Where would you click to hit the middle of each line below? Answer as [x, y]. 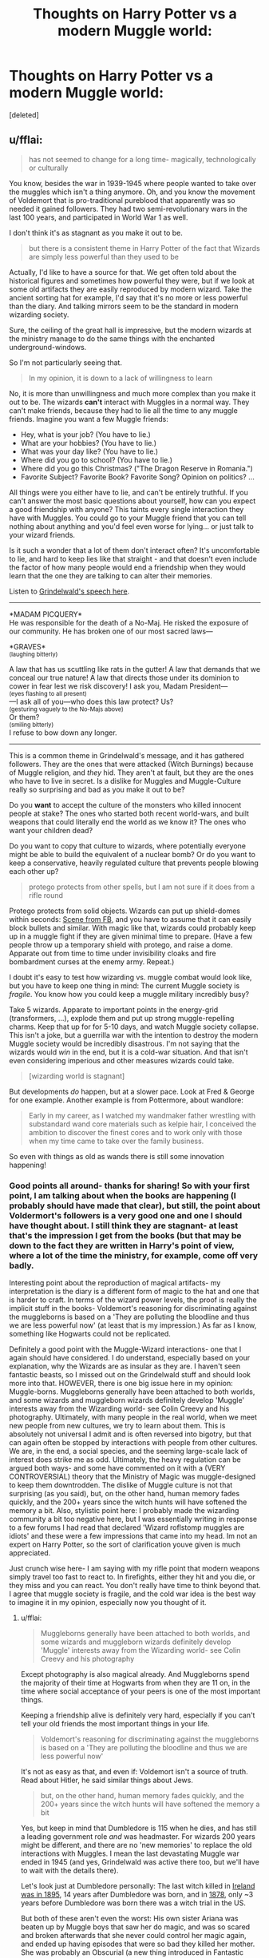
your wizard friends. [42, 534]
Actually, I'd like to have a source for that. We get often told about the [123, 272]
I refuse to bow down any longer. [63, 733]
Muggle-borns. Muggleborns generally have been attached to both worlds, [132, 1392]
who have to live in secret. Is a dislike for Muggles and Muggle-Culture [125, 780]
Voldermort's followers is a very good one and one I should [126, 1215]
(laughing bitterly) [34, 654]
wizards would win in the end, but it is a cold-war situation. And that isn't [129, 1052]
